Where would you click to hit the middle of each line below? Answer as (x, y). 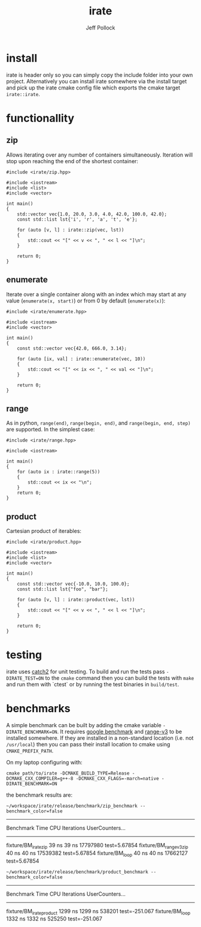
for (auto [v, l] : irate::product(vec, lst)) (76, 600)
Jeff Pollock (100, 28)
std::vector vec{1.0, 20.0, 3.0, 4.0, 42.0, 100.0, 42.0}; (92, 214)
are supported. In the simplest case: (51, 430)
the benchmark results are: (39, 795)
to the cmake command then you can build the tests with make (120, 678)
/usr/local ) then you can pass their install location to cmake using (88, 744)
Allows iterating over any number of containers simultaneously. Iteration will (100, 155)
